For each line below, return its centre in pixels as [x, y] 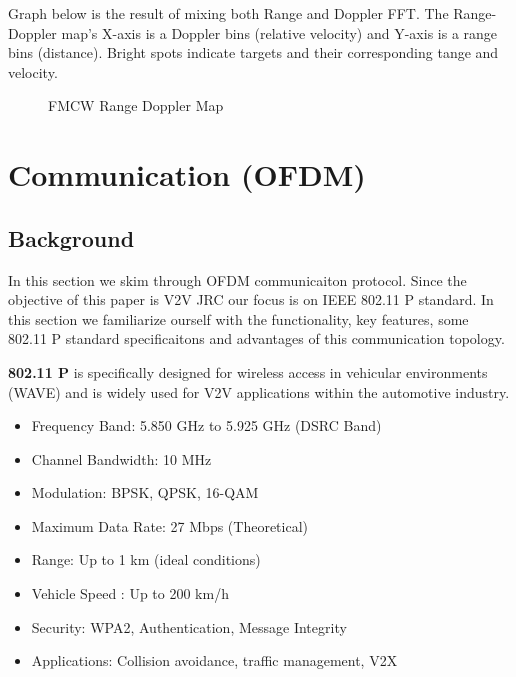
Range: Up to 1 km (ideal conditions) [146, 559]
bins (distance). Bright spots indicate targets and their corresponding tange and [253, 52]
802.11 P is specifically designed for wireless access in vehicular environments [248, 371]
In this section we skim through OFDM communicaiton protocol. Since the [237, 279]
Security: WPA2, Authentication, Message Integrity [189, 626]
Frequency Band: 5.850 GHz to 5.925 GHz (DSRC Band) [206, 425]
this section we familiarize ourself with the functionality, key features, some [238, 318]
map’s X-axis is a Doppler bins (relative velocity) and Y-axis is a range [279, 32]
